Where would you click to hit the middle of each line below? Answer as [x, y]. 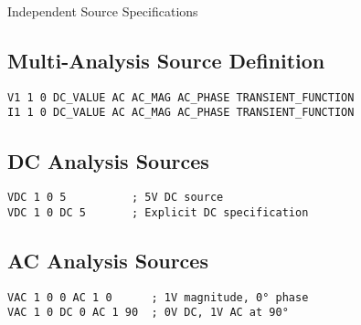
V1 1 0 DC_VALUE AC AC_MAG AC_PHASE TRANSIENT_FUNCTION [181, 97]
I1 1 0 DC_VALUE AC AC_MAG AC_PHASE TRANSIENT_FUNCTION [181, 113]
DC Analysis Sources [108, 160]
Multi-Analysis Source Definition [166, 60]
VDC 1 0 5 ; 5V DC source [116, 198]
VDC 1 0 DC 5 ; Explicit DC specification [158, 212]
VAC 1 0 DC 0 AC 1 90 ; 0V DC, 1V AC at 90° [148, 313]
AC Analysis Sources [108, 261]
